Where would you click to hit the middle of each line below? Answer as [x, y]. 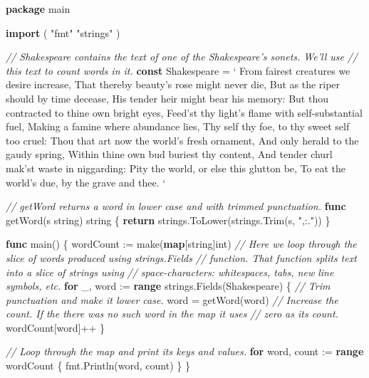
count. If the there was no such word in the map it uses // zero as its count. [172, 314]
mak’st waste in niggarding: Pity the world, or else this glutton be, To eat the [176, 168]
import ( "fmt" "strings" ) [63, 32]
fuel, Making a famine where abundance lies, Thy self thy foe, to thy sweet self [178, 126]
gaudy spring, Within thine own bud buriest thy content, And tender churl [169, 154]
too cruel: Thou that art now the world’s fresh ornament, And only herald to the [182, 140]
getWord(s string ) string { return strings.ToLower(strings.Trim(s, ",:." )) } [168, 220]
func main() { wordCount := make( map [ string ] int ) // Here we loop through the [181, 244]
